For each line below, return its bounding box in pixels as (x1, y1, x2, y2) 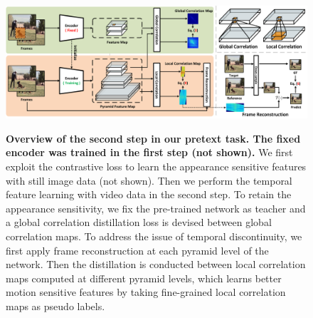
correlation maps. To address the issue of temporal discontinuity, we (6, 228, 302, 243)
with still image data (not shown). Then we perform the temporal (6, 173, 292, 188)
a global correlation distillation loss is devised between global (6, 215, 272, 230)
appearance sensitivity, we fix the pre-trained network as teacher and (6, 200, 306, 215)
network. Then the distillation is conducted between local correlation (6, 257, 306, 272)
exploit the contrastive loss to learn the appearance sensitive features (6, 158, 307, 173)
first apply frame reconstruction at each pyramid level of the (6, 242, 269, 257)
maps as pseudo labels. (6, 298, 105, 313)
